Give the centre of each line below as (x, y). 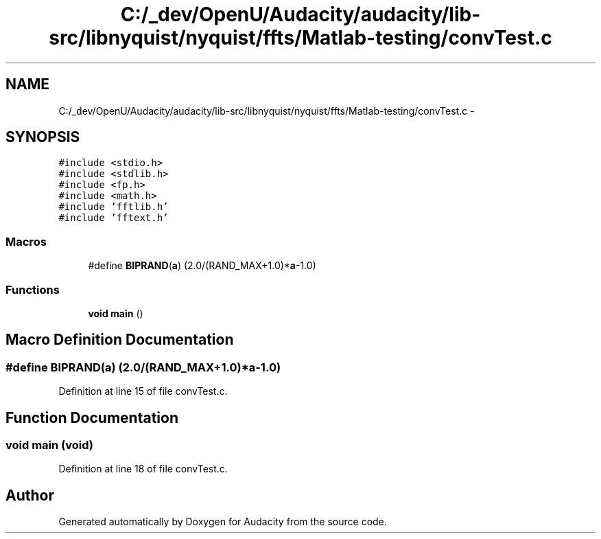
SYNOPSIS (43, 137)
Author (30, 495)
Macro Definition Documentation (120, 340)
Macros (26, 241)
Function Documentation (92, 417)
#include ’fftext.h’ (114, 218)
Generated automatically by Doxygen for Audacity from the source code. (223, 522)
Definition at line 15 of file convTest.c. (143, 391)
